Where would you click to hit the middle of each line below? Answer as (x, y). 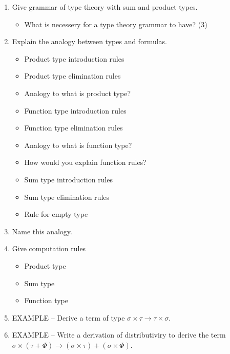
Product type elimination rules (72, 76)
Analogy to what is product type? (78, 93)
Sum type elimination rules (67, 197)
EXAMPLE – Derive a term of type (68, 317)
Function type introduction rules (75, 110)
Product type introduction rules (74, 58)
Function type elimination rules (74, 128)
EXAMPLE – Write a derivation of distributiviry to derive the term (119, 335)
